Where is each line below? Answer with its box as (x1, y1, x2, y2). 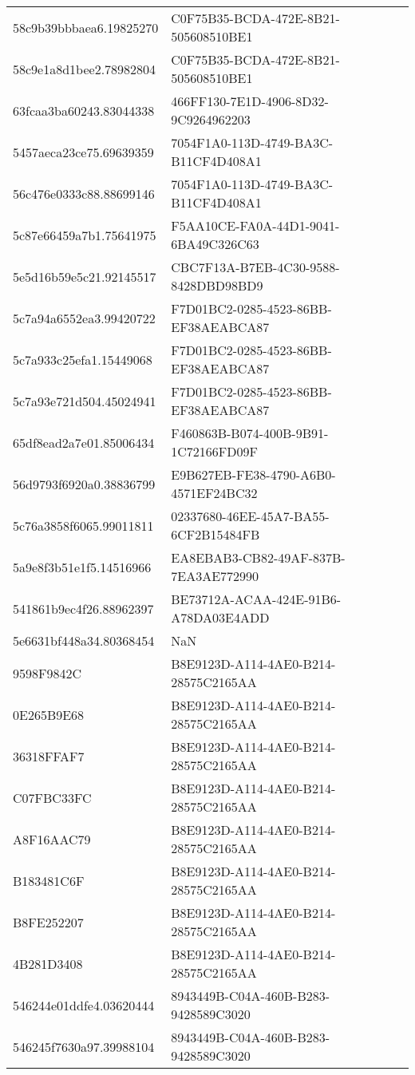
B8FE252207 (13, 912, 84, 931)
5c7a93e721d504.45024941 (13, 391, 156, 410)
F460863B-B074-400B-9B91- (171, 424, 329, 442)
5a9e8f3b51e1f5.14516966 (13, 557, 152, 576)
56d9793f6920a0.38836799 (13, 474, 156, 493)
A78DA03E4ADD (171, 608, 270, 626)
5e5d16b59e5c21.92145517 (13, 267, 156, 286)
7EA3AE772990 (171, 567, 259, 585)
